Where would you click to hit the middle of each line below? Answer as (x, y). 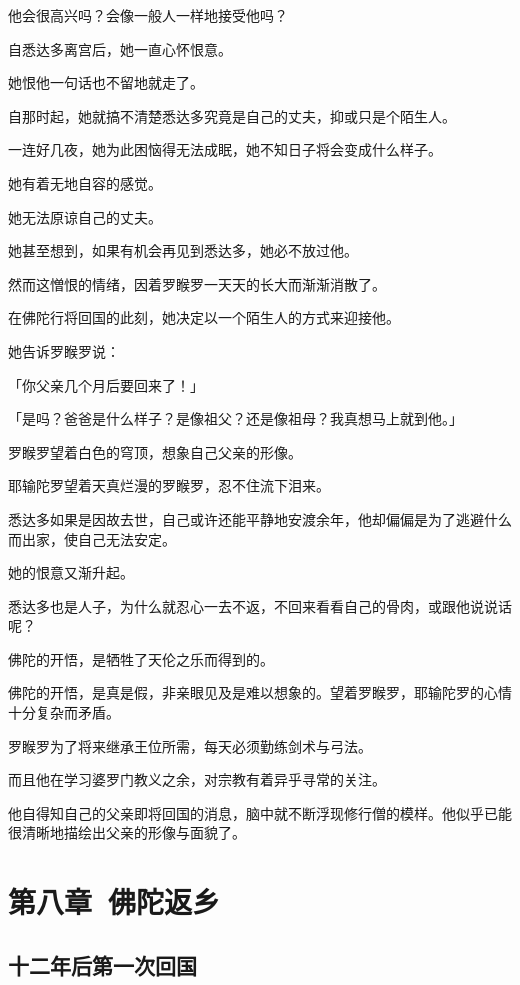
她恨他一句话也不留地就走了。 (106, 82)
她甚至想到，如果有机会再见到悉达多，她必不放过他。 (183, 250)
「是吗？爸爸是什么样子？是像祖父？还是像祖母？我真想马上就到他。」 (235, 418)
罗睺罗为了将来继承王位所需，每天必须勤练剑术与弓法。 (190, 745)
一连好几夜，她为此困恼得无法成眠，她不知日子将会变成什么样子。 (225, 149)
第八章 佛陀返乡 (114, 901)
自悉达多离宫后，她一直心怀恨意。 (120, 48)
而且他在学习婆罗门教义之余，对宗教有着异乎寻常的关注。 (197, 779)
